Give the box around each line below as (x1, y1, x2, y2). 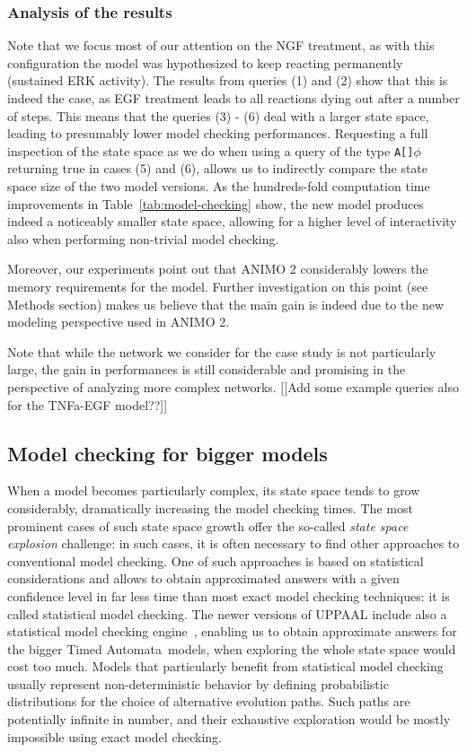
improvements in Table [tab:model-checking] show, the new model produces (7, 194, 424, 213)
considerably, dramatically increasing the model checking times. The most (7, 498, 413, 517)
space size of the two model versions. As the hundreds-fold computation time (7, 177, 430, 196)
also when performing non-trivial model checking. (7, 229, 279, 248)
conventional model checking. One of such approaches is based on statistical (7, 551, 424, 570)
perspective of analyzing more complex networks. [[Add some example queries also (7, 377, 459, 396)
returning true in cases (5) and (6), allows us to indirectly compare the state (7, 159, 428, 178)
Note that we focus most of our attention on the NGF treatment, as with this (7, 36, 435, 55)
